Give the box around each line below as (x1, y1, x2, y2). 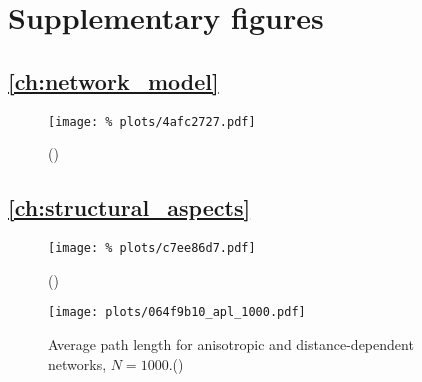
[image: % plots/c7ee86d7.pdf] (48, 241, 256, 256)
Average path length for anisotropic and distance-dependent (48, 333, 414, 354)
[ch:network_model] (8, 65, 219, 96)
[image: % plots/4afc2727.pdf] (48, 114, 256, 129)
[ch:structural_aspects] (8, 192, 251, 223)
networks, (48, 353, 107, 374)
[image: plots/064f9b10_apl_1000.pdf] (48, 305, 306, 320)
